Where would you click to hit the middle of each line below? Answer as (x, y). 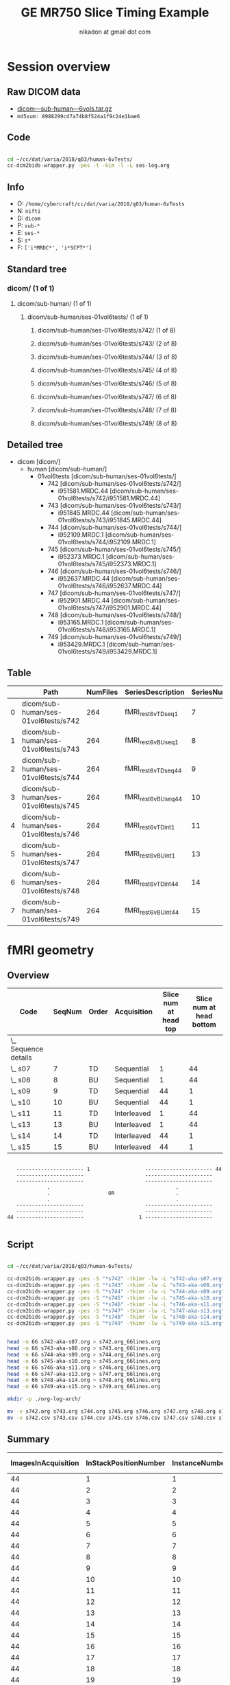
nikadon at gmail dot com (115, 32)
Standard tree (37, 269)
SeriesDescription (154, 692)
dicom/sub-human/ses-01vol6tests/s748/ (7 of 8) (107, 410)
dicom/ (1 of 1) (31, 289)
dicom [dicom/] (39, 461)
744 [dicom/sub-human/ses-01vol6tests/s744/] (115, 527)
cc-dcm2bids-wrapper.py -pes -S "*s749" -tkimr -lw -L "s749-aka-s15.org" (116, 1324)
